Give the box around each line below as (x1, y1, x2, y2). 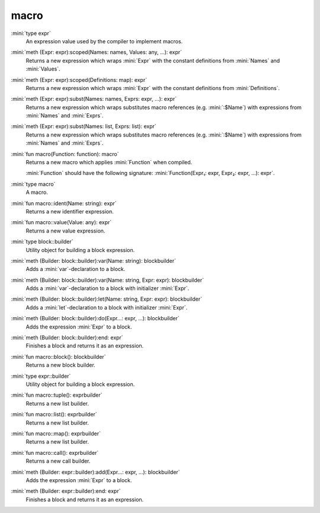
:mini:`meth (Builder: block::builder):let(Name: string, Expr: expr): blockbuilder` (11, 295, 203, 302)
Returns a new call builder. (25, 457, 91, 465)
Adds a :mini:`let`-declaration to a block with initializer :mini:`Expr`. (25, 304, 188, 311)
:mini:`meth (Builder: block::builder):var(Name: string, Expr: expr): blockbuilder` (11, 276, 204, 283)
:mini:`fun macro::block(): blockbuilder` (11, 353, 106, 360)
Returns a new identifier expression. (25, 208, 114, 215)
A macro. (25, 189, 49, 196)
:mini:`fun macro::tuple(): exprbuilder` (11, 391, 103, 399)
